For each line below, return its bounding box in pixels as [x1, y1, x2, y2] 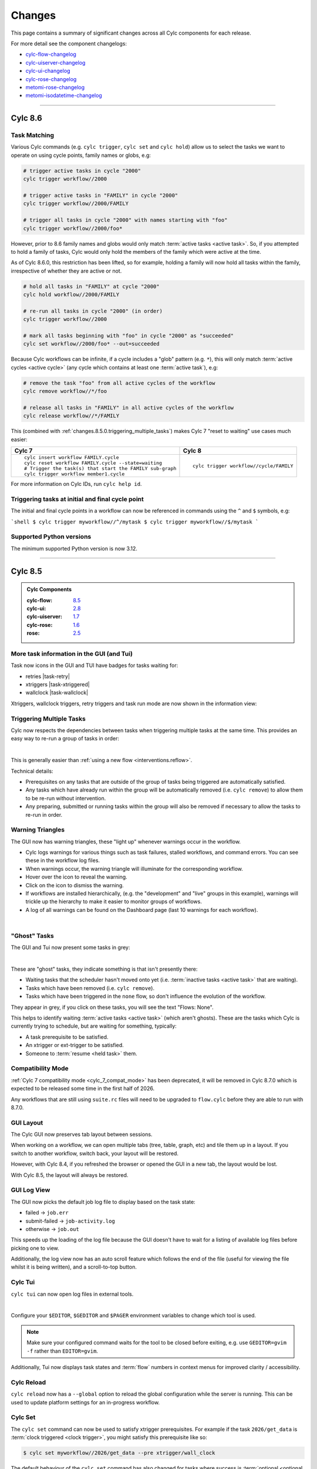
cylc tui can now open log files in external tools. [11, 1290, 134, 1297]
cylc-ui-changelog [25, 68, 70, 75]
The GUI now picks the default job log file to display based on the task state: [11, 1198, 196, 1205]
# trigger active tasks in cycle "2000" [23, 167, 141, 174]
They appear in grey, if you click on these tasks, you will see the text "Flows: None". [11, 1004, 214, 1011]
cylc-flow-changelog [25, 51, 76, 58]
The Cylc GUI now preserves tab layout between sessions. [11, 1131, 153, 1138]
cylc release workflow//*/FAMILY [23, 412, 120, 420]
